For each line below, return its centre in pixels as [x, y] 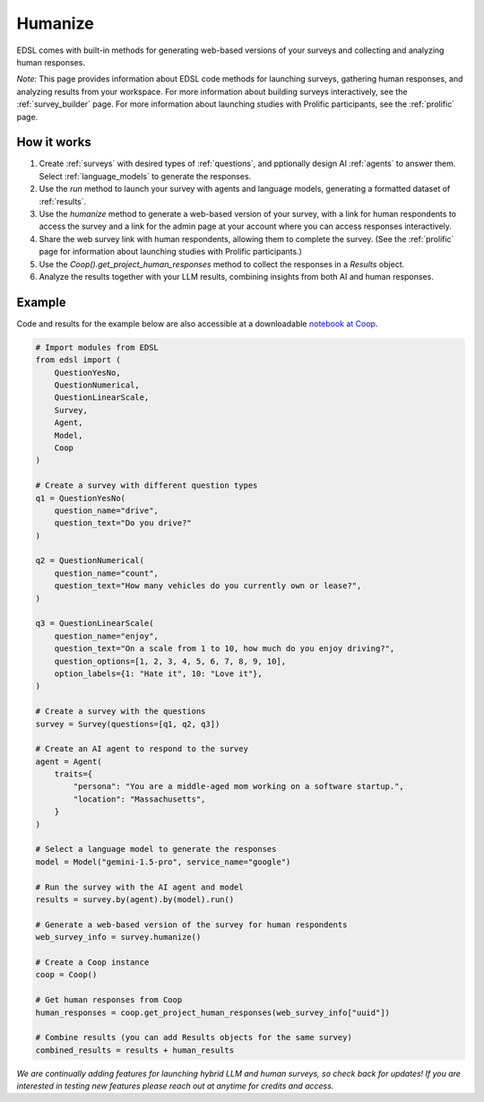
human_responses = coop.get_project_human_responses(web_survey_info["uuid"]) [212, 1012]
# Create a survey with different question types [147, 486]
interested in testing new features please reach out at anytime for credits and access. [175, 1086]
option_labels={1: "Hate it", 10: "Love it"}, [159, 673]
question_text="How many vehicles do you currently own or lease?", [208, 586]
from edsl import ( [78, 360]
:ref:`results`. [63, 201]
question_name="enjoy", [106, 636]
